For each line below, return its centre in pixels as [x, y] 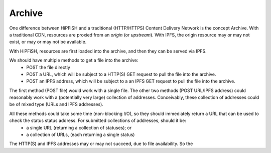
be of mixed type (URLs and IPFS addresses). [56, 104]
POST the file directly [48, 67]
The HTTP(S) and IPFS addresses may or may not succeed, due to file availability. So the [101, 144]
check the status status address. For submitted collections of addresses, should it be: [98, 120]
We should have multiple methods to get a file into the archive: [74, 60]
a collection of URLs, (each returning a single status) [81, 134]
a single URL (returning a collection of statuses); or [79, 127]
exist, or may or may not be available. [48, 42]
